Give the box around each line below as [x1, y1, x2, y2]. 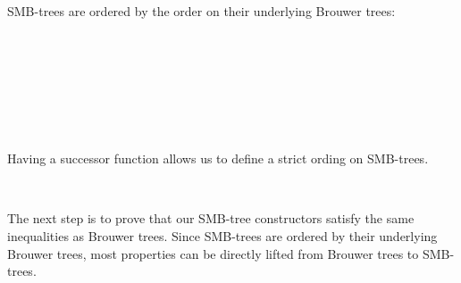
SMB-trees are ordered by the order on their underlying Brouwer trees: [7, 2, 396, 20]
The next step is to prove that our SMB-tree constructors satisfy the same [7, 209, 415, 228]
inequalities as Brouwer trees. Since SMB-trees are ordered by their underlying [7, 226, 438, 245]
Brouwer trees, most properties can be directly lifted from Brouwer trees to [7, 244, 419, 262]
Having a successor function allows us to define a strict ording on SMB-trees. [7, 149, 429, 168]
